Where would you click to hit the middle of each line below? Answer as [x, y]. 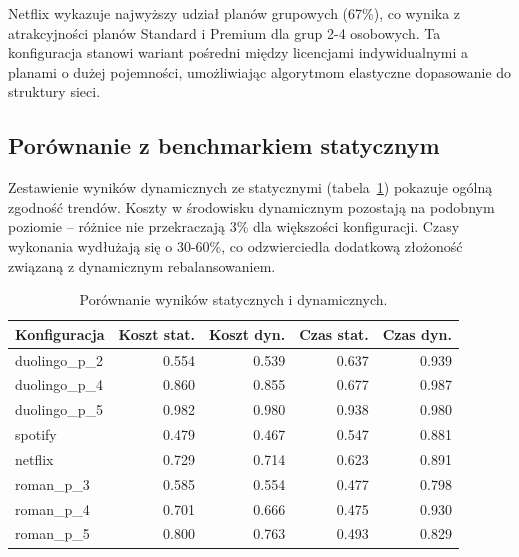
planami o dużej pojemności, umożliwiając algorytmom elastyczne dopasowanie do [260, 71]
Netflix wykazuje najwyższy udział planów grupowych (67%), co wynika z [234, 13]
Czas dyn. [417, 333]
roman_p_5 [52, 533]
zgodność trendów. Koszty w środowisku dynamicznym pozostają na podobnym [251, 206]
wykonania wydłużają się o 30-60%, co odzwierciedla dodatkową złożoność [235, 245]
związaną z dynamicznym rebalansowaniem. [142, 265]
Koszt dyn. [247, 333]
